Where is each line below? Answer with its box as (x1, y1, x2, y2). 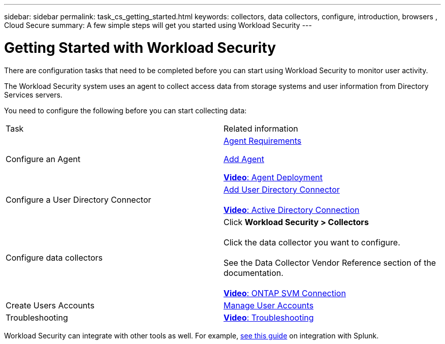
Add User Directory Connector (224, 184, 340, 195)
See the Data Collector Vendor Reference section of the (224, 257, 436, 268)
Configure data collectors (6, 252, 103, 263)
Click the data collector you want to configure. (224, 237, 400, 247)
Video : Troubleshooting (224, 312, 314, 323)
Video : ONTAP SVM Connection (224, 288, 346, 298)
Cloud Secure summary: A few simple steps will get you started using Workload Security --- (4, 21, 312, 29)
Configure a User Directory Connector (6, 194, 151, 205)
